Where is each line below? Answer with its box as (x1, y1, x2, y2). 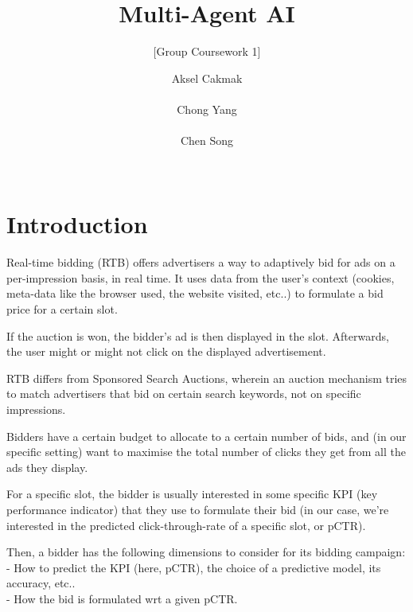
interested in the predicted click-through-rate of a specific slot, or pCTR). (6, 516, 366, 533)
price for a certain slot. (6, 301, 118, 317)
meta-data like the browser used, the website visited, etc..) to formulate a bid (6, 285, 384, 302)
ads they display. (6, 458, 88, 475)
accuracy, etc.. (6, 575, 76, 591)
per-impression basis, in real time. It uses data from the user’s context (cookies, (6, 269, 395, 286)
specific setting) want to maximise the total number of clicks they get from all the (6, 443, 406, 460)
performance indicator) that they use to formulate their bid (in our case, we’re (6, 501, 389, 517)
